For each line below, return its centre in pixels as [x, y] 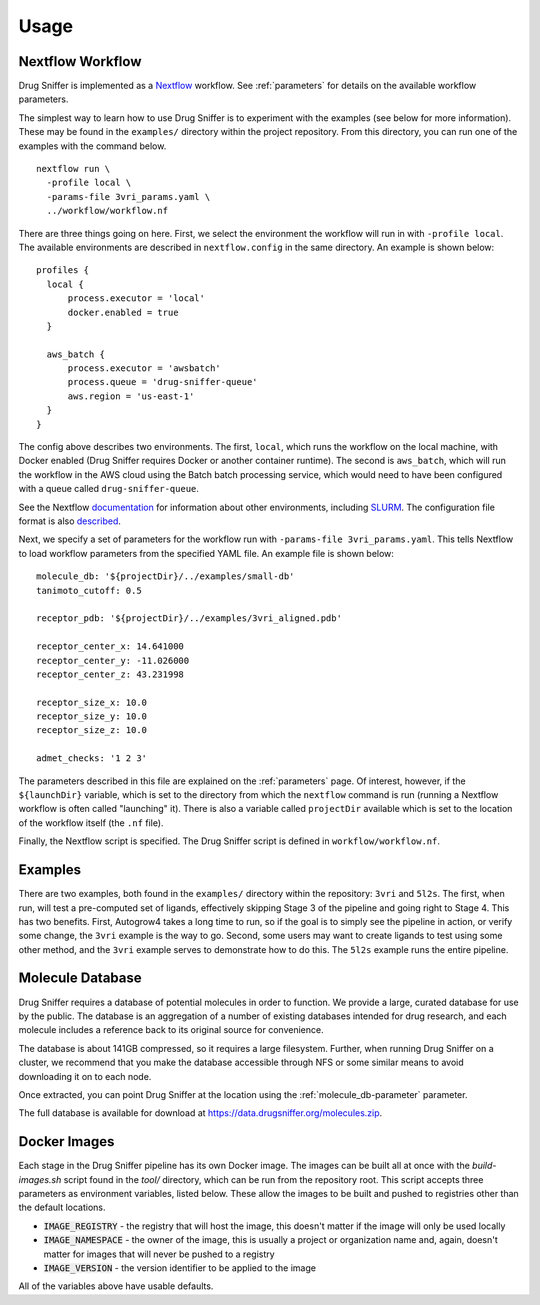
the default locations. [62, 1207]
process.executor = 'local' [136, 298]
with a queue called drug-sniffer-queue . [109, 489]
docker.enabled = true [123, 312]
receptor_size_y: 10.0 [92, 716]
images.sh [40, 1179]
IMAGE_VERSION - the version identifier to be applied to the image [180, 1267]
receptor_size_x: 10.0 [92, 702]
